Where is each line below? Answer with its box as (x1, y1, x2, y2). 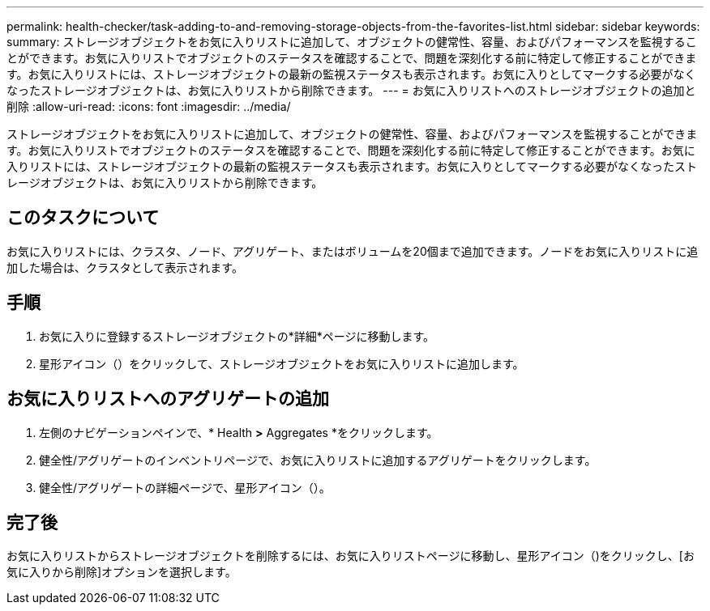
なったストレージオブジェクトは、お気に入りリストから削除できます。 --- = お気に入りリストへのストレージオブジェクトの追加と (6, 83, 696, 97)
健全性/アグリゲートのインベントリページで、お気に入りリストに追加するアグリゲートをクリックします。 (39, 452, 597, 467)
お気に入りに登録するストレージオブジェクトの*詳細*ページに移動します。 (39, 329, 435, 343)
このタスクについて (6, 207, 160, 228)
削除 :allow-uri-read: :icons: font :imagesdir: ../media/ (6, 100, 291, 113)
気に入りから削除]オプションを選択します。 (6, 565, 237, 579)
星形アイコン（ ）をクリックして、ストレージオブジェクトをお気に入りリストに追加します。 (39, 356, 524, 371)
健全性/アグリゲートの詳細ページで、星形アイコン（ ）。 (39, 480, 331, 494)
